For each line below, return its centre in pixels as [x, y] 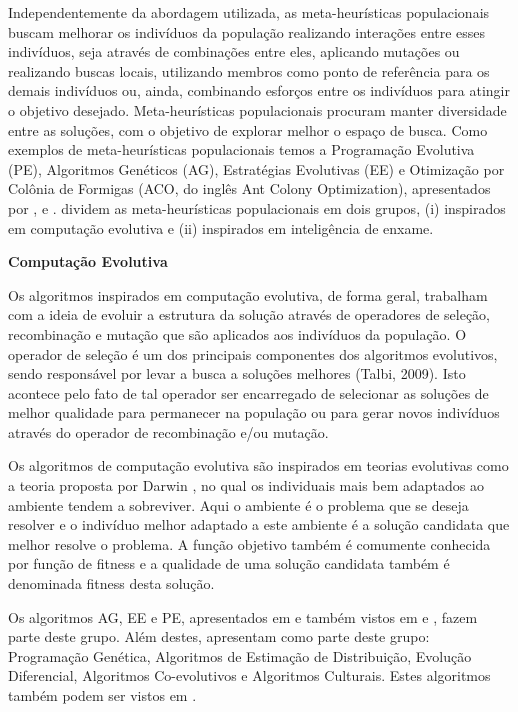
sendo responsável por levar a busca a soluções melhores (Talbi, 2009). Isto [237, 373]
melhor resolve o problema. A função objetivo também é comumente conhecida [249, 543]
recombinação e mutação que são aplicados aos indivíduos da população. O [237, 333]
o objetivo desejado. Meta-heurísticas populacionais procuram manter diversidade [257, 109]
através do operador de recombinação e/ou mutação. [168, 431]
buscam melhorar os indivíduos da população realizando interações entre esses [247, 31]
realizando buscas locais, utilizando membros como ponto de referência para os [249, 70]
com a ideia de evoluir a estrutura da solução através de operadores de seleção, [249, 314]
